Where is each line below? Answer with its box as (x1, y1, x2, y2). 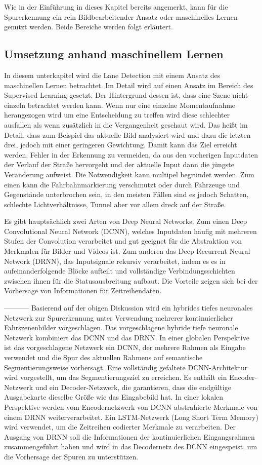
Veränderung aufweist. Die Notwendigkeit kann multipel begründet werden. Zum (4, 169, 254, 179)
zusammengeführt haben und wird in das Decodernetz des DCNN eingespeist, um (4, 441, 257, 452)
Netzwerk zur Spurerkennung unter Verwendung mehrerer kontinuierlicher (4, 312, 233, 323)
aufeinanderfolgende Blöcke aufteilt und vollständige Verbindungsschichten (4, 265, 235, 276)
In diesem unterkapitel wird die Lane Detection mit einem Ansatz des (4, 69, 221, 80)
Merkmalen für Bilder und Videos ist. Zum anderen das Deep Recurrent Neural (4, 246, 250, 256)
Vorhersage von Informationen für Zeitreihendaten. (4, 285, 162, 296)
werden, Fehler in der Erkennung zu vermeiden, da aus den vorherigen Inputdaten (4, 149, 258, 160)
